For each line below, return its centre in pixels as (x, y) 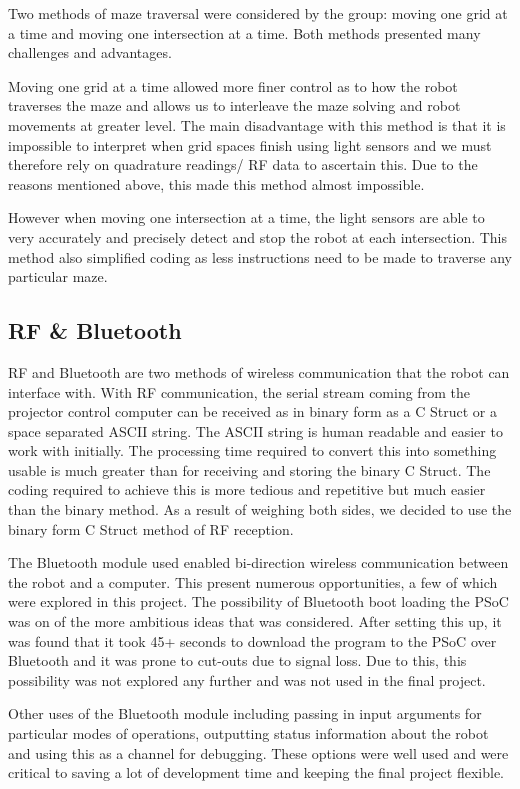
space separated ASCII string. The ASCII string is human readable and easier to (255, 430)
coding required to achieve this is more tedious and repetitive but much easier (247, 489)
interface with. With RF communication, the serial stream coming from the (239, 391)
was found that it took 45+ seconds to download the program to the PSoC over (252, 640)
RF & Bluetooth (95, 330)
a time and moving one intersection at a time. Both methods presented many (244, 32)
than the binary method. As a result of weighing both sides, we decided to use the (260, 509)
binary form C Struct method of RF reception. (151, 528)
